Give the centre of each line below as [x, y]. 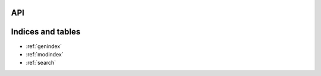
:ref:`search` [41, 63]
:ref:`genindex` [44, 46]
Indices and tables [46, 32]
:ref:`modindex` [45, 54]
